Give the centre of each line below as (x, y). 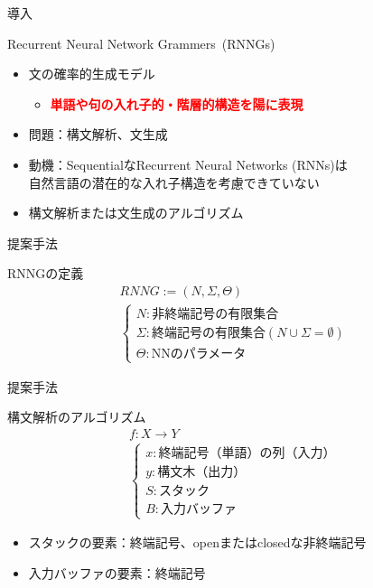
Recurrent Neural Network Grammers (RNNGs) (141, 43)
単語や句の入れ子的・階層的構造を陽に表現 (177, 103)
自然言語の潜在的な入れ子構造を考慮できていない (174, 182)
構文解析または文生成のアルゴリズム (136, 213)
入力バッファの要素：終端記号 (117, 573)
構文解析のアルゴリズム (77, 417)
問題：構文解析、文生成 (98, 134)
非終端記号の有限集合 (215, 315)
